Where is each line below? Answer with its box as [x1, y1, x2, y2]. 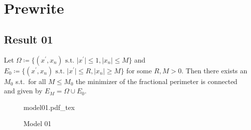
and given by [4, 86, 43, 96]
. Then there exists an [181, 65, 248, 75]
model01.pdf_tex [23, 102, 75, 112]
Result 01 [4, 31, 53, 46]
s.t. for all [15, 76, 46, 86]
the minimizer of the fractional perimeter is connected [75, 76, 238, 86]
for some [126, 65, 152, 75]
